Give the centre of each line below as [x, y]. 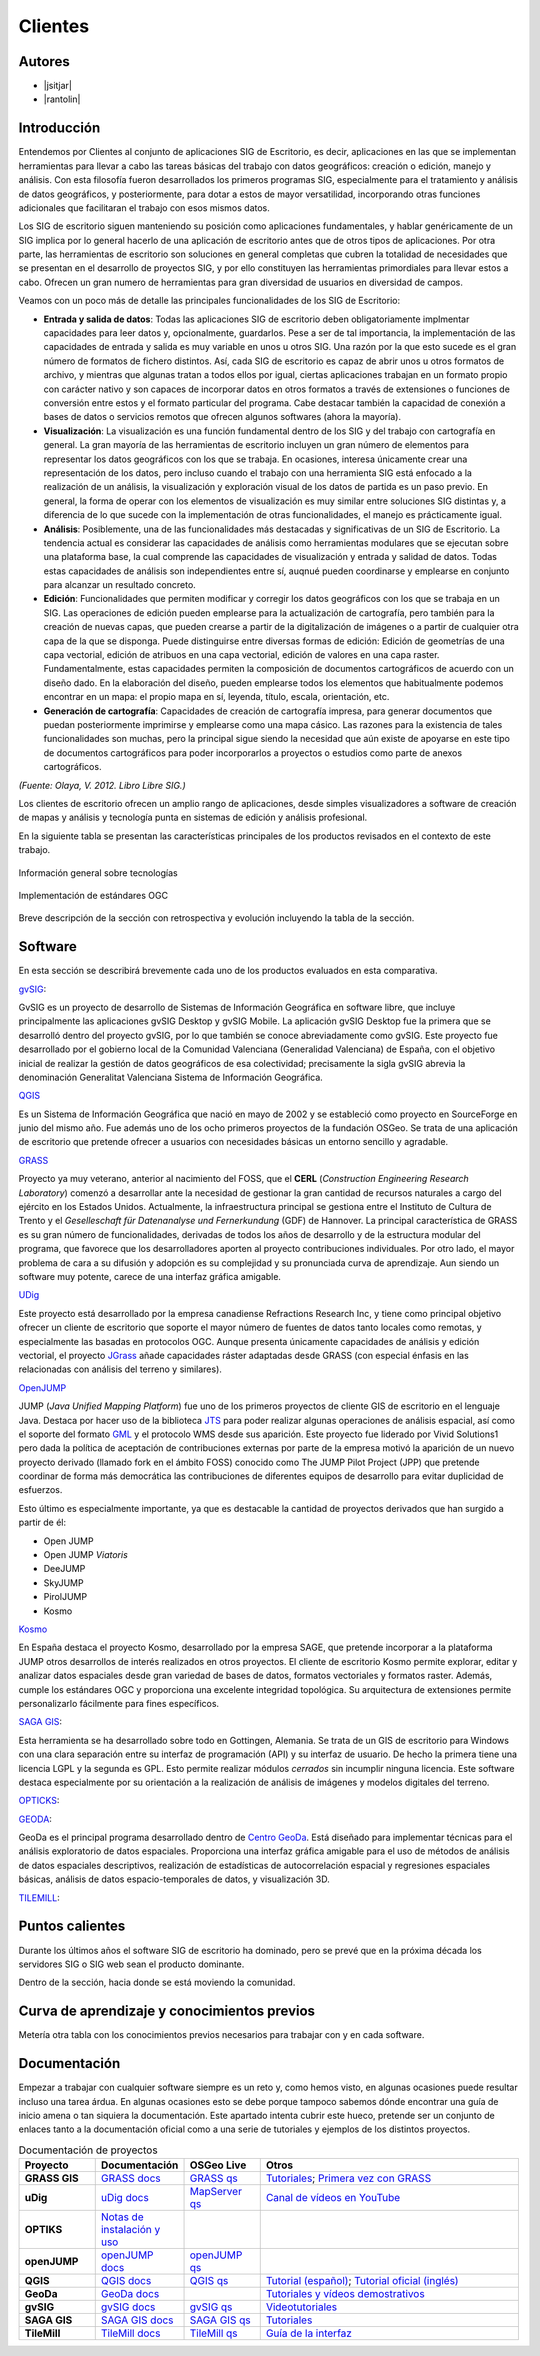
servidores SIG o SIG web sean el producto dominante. [131, 1964]
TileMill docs [130, 2333]
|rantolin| [62, 99]
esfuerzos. [40, 1490]
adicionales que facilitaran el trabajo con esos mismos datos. [144, 207]
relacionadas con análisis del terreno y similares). [120, 1369]
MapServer [215, 2192]
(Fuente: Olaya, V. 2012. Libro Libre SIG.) [102, 785]
